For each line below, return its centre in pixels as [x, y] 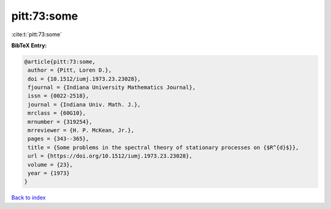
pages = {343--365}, [59, 139]
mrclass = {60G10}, [57, 113]
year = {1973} [49, 173]
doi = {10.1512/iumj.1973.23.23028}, [84, 79]
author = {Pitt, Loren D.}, [70, 70]
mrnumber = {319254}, [60, 122]
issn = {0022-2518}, [59, 96]
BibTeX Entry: [29, 45]
